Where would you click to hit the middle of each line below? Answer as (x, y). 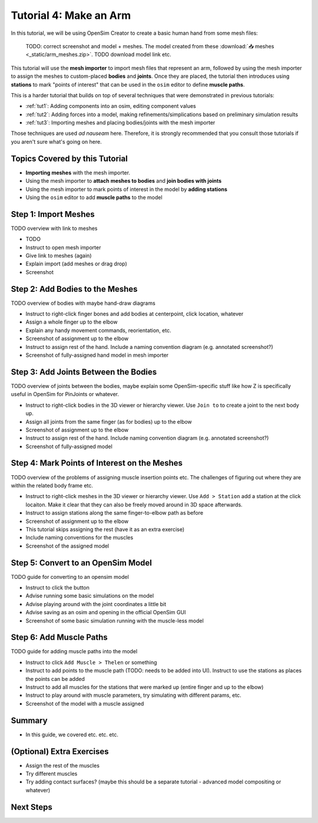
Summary (29, 720)
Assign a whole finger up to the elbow (72, 322)
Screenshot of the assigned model (67, 546)
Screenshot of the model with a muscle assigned (85, 703)
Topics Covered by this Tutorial (69, 158)
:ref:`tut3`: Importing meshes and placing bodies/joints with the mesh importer (120, 123)
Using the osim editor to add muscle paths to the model (94, 197)
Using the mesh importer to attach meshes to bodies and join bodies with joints (124, 181)
